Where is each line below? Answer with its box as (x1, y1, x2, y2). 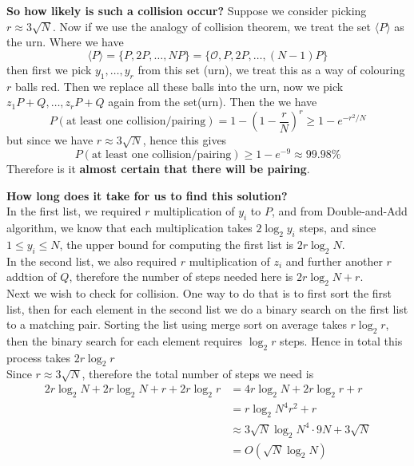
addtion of (6, 268, 57, 285)
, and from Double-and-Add (271, 203, 408, 219)
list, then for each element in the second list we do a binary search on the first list (6, 300, 408, 317)
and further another (285, 252, 383, 269)
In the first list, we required (6, 203, 141, 219)
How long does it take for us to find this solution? (6, 187, 288, 203)
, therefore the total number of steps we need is (82, 365, 314, 382)
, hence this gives (142, 132, 227, 148)
